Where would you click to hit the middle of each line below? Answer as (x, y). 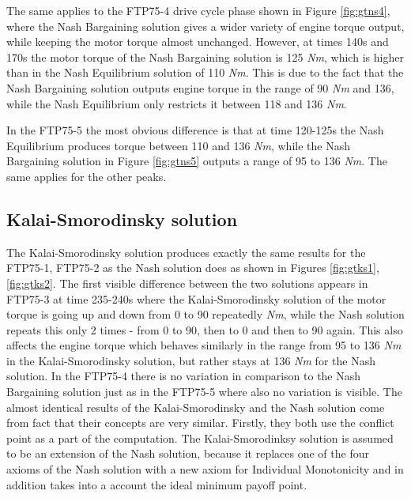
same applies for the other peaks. (87, 176)
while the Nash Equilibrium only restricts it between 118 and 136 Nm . (177, 103)
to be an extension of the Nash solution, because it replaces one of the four (188, 453)
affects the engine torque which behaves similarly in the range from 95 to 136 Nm (204, 345)
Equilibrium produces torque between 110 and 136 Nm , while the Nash (178, 145)
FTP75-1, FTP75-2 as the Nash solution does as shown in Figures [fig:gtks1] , (193, 268)
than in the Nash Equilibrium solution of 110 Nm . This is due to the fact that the (205, 72)
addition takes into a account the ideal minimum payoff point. (157, 484)
